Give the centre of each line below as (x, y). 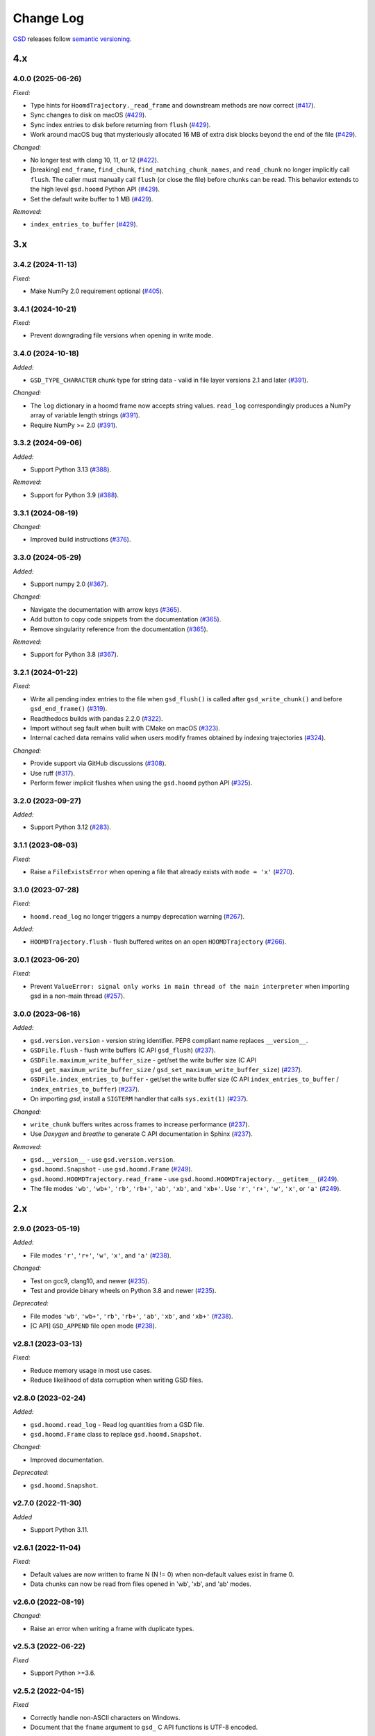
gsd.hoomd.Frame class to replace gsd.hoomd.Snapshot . (116, 1434)
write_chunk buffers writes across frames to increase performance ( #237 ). (140, 1124)
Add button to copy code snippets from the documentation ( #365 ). (126, 619)
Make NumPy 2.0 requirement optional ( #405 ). (97, 291)
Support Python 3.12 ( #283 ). (70, 827)
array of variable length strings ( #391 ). (85, 415)
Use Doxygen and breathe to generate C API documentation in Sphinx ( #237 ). (142, 1134)
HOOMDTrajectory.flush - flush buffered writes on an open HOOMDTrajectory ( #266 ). (158, 942)
